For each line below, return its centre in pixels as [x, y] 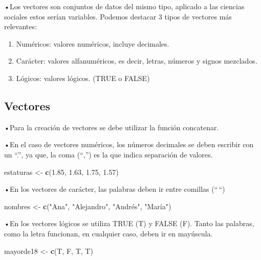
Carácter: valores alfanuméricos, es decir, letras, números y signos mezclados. [137, 61]
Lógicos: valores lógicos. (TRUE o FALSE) [83, 78]
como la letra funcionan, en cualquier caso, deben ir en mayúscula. [108, 233]
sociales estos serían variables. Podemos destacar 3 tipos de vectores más [118, 16]
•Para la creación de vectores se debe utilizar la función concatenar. [112, 127]
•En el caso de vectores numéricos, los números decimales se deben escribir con [129, 144]
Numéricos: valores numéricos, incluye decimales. [93, 43]
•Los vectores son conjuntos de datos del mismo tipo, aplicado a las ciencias [124, 6]
